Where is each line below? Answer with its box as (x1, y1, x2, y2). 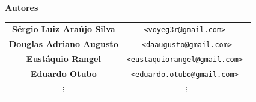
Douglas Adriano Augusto (9, 38, 118, 50)
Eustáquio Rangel (26, 52, 101, 65)
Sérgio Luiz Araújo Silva (11, 23, 115, 35)
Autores (5, 1, 38, 13)
